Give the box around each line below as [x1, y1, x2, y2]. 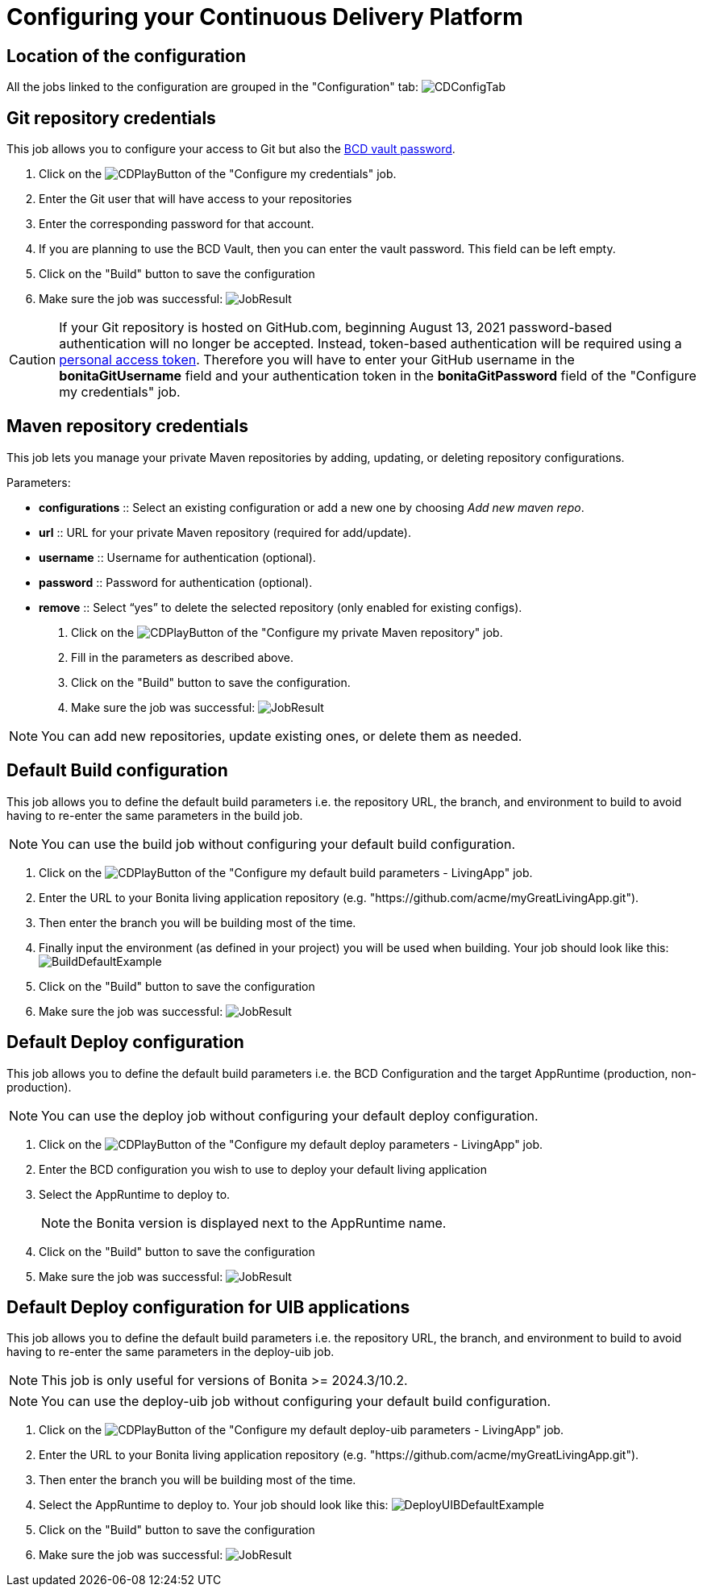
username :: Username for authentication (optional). [39, 550, 316, 564]
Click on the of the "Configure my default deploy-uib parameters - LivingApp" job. [39, 1423, 564, 1437]
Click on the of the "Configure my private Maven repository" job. [71, 625, 503, 639]
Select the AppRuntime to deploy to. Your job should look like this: [39, 1498, 389, 1512]
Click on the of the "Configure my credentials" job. [39, 167, 397, 181]
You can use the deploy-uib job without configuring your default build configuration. [41, 1393, 551, 1410]
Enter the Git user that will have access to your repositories [39, 192, 352, 206]
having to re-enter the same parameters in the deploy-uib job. [6, 1345, 335, 1359]
